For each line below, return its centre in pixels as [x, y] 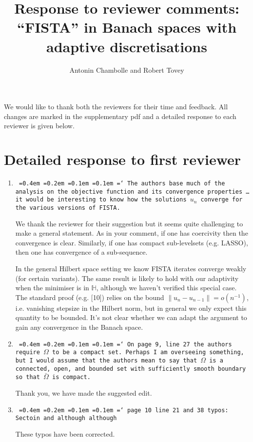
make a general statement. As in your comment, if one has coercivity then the [132, 233]
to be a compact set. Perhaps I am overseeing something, [148, 352]
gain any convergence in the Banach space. [79, 327]
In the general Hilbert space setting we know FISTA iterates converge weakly [131, 268]
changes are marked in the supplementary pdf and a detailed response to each [120, 116]
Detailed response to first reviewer [123, 159]
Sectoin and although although [66, 418]
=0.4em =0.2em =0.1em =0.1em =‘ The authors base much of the [122, 183]
